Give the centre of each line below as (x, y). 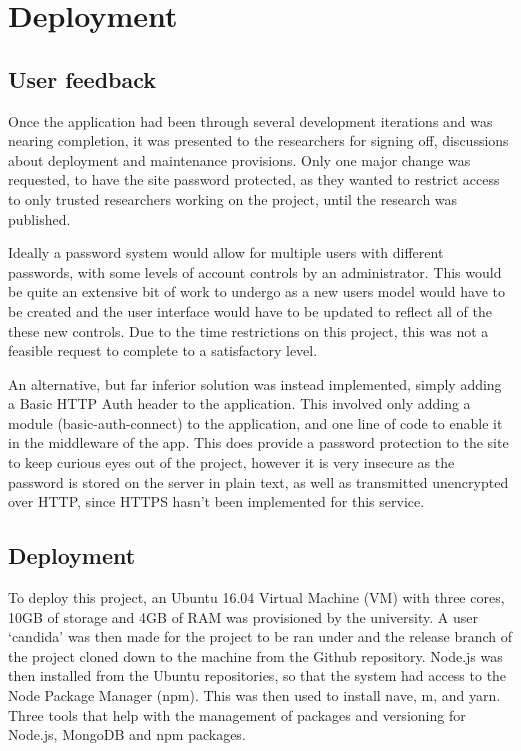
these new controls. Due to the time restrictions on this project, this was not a (248, 330)
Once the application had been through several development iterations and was (250, 120)
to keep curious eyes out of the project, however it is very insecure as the (231, 462)
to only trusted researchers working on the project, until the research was (233, 198)
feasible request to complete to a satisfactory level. (163, 350)
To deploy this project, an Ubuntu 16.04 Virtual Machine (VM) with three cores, (256, 597)
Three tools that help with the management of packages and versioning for (237, 714)
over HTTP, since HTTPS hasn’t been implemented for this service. (216, 501)
